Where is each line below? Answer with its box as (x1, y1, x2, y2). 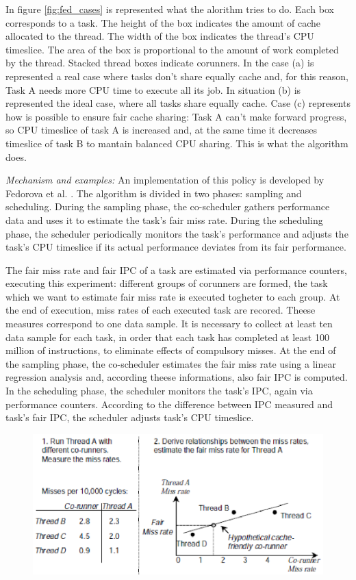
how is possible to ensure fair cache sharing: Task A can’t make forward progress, (5, 109, 347, 123)
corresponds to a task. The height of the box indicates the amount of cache (5, 15, 321, 29)
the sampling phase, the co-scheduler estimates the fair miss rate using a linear (5, 356, 336, 370)
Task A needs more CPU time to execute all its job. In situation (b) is (5, 82, 301, 97)
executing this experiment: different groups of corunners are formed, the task (5, 276, 328, 290)
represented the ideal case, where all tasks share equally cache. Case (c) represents (5, 96, 351, 110)
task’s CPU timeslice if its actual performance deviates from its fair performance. (5, 240, 346, 254)
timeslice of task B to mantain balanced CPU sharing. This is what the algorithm (5, 136, 348, 150)
